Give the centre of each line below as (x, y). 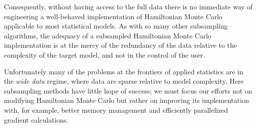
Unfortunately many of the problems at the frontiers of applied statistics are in (124, 71)
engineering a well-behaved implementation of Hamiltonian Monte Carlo (113, 16)
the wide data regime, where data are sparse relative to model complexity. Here (124, 81)
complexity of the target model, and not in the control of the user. (105, 54)
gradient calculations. (36, 119)
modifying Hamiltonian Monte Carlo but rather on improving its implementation (127, 100)
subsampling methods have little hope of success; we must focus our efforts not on (128, 90)
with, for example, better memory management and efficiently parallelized (116, 110)
